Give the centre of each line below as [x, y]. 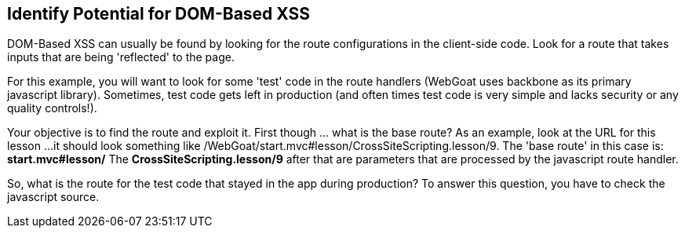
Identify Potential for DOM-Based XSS [159, 14]
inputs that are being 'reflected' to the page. [121, 57]
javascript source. [53, 197]
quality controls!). [52, 108]
